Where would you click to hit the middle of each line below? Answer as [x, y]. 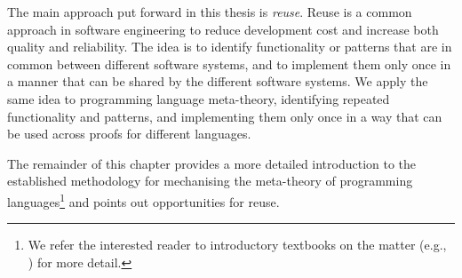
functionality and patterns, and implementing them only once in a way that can [225, 116]
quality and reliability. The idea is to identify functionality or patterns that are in [230, 47]
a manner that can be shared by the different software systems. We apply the [218, 81]
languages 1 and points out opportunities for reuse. [143, 200]
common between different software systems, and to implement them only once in [229, 64]
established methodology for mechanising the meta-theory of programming [210, 181]
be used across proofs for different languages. [129, 134]
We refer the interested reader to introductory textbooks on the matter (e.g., [237, 245]
